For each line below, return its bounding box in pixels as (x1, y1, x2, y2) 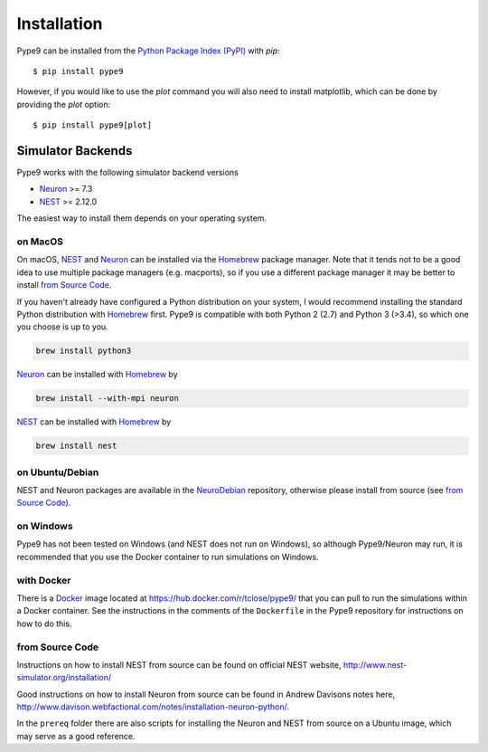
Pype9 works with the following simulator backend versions (16, 167, 239, 178)
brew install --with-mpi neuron (35, 394, 180, 404)
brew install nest (35, 441, 117, 452)
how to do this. (16, 618, 72, 629)
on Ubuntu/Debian (16, 466, 99, 479)
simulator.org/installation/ (16, 672, 112, 683)
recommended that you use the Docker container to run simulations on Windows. (16, 551, 320, 562)
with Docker (16, 574, 71, 586)
